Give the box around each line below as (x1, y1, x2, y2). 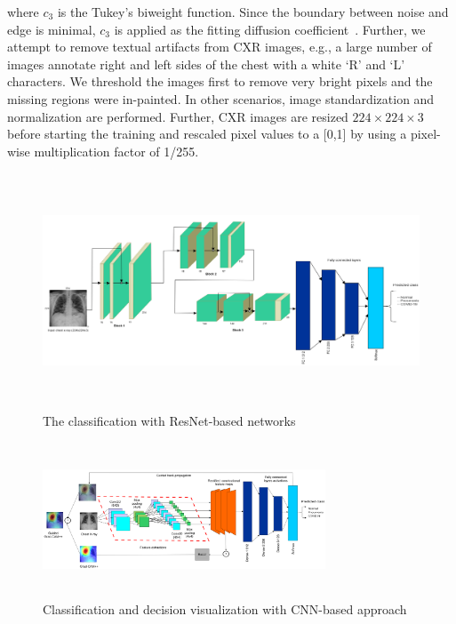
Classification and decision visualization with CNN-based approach (43, 599, 407, 618)
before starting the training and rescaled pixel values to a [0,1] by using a (7, 124, 407, 143)
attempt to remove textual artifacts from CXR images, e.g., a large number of (7, 37, 432, 56)
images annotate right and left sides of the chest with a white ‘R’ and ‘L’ (7, 54, 405, 73)
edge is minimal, (7, 20, 96, 38)
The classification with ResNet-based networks (43, 411, 296, 429)
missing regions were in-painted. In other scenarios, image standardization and (7, 89, 435, 108)
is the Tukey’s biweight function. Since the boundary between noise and (57, 3, 449, 20)
